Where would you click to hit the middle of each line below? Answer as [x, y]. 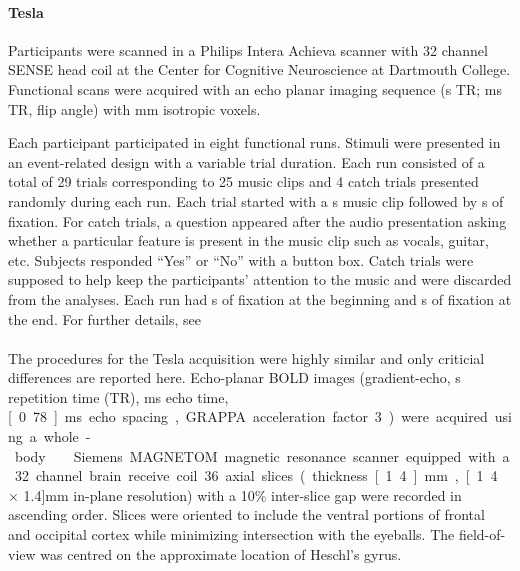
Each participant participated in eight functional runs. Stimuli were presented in [254, 142]
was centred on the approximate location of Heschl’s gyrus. [221, 553]
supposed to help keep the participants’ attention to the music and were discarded [260, 279]
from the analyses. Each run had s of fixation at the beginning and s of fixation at [260, 298]
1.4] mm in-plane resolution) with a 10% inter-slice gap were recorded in [242, 494]
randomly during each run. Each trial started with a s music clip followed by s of [256, 200]
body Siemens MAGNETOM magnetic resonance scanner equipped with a [262, 455]
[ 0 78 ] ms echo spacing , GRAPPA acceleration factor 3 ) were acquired [248, 416]
